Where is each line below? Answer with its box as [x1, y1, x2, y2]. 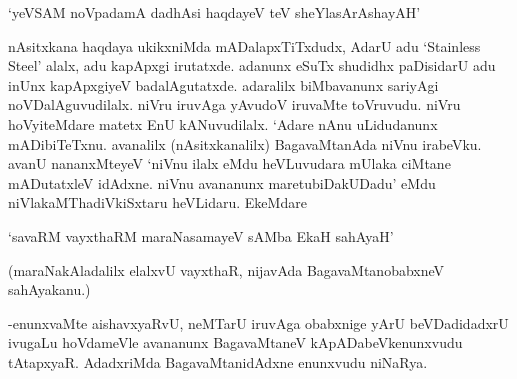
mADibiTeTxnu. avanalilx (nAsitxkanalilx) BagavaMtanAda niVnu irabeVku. [8, 133, 482, 154]
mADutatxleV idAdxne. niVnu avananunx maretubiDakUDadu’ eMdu [8, 172, 436, 193]
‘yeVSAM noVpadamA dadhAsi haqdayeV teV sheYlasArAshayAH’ [8, 2, 421, 22]
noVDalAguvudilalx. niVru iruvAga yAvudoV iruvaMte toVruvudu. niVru [8, 94, 461, 115]
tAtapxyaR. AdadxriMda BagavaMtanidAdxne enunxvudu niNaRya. [8, 351, 428, 372]
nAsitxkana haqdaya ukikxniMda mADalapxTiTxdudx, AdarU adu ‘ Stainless [8, 35, 481, 56]
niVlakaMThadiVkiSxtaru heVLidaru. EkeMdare [8, 192, 307, 213]
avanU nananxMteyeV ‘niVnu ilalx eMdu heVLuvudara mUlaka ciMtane [8, 153, 451, 174]
